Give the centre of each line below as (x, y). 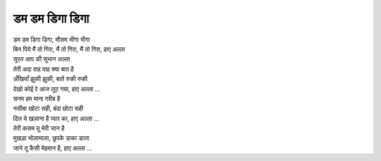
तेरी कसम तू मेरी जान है (39, 129)
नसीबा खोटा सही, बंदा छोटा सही (48, 109)
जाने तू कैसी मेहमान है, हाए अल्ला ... (53, 148)
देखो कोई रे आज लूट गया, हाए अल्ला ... (57, 89)
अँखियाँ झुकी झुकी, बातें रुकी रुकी (50, 79)
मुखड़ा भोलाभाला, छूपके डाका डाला (51, 138)
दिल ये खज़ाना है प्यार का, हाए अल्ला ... (56, 118)
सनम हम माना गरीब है (37, 98)
